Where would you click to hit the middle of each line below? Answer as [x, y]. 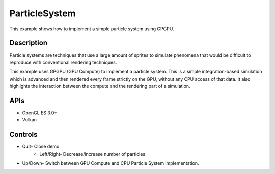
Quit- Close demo [41, 147]
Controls [23, 134]
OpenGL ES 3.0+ [40, 113]
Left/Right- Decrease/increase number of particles [92, 154]
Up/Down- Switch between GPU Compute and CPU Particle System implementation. [111, 163]
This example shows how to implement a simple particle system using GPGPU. [92, 29]
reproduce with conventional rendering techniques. [63, 62]
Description [29, 43]
